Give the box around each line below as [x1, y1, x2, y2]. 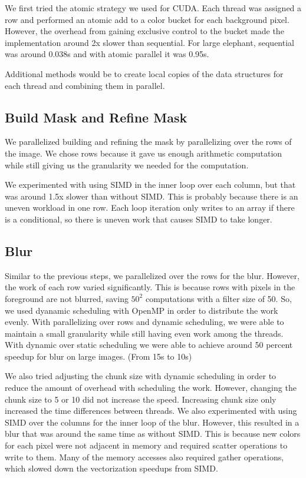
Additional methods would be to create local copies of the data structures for [5, 67, 284, 79]
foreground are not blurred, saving [5, 292, 129, 304]
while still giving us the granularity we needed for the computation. [5, 158, 249, 171]
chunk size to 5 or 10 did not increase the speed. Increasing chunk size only [5, 393, 277, 405]
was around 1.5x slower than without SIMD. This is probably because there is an [5, 190, 298, 202]
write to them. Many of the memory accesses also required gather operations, [5, 450, 284, 463]
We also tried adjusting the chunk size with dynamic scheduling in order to [5, 370, 277, 382]
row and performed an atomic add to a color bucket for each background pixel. [5, 13, 289, 25]
